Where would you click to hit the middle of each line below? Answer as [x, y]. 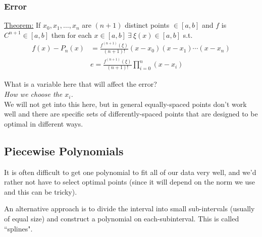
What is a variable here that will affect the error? [81, 84]
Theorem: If [22, 25]
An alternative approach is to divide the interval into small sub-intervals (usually [129, 209]
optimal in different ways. [44, 123]
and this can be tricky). [41, 191]
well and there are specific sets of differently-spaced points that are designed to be [131, 114]
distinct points [147, 25]
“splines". [18, 228]
